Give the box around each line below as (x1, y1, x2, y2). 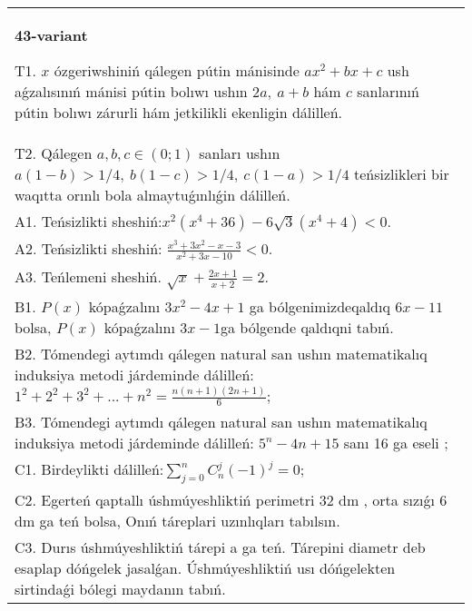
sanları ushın (199, 143, 280, 163)
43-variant (15, 25, 88, 45)
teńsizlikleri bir (354, 163, 449, 184)
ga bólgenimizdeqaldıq (249, 295, 390, 317)
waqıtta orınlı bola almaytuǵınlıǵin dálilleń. (15, 184, 290, 205)
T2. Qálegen (15, 143, 93, 163)
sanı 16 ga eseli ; (343, 432, 448, 454)
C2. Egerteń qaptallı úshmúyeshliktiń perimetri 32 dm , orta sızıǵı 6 (15, 489, 447, 511)
